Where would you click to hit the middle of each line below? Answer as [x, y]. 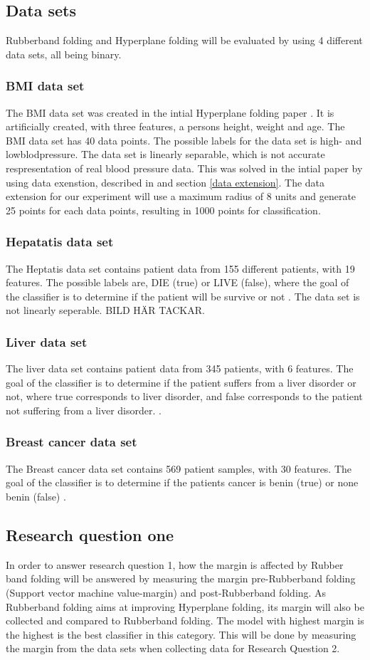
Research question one [90, 534]
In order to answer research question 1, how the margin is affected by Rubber [175, 564]
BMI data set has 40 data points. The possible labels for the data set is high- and [184, 140]
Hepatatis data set [60, 242]
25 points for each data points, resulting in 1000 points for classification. [163, 210]
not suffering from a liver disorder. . [84, 410]
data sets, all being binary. [64, 54]
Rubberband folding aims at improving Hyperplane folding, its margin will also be [185, 606]
